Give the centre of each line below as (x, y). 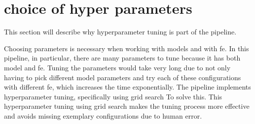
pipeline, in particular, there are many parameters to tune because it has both (122, 58)
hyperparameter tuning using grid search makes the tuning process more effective (127, 106)
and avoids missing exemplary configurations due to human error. (103, 115)
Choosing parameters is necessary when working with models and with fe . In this (127, 48)
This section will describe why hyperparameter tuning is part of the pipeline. (120, 32)
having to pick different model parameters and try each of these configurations (123, 77)
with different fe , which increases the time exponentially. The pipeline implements (127, 87)
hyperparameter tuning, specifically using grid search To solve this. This (113, 96)
